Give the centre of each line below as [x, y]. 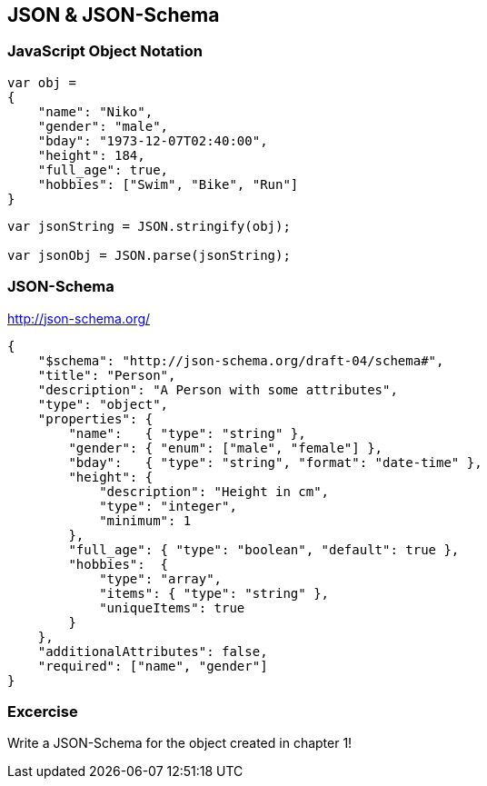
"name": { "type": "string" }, [187, 433]
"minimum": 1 [145, 520]
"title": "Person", [107, 375]
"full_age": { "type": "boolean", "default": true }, [264, 549]
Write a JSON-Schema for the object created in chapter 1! [180, 743]
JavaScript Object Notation [105, 51]
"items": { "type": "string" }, [214, 593]
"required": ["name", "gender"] [153, 666]
